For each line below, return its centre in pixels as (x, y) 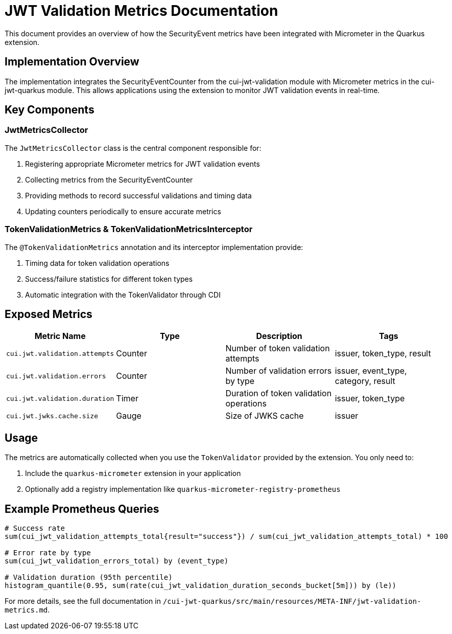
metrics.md (26, 610)
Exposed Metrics (49, 314)
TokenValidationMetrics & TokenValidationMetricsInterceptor (129, 229)
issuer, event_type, (371, 371)
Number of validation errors (279, 371)
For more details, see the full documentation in (83, 601)
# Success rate (35, 528)
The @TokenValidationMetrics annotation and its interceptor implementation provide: (154, 247)
